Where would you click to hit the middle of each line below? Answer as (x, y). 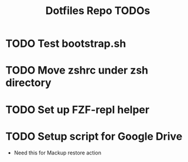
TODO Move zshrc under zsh (77, 70)
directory (28, 83)
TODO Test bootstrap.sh (66, 44)
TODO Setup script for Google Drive (94, 136)
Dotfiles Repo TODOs (98, 11)
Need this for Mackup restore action (58, 153)
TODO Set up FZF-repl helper (78, 110)
